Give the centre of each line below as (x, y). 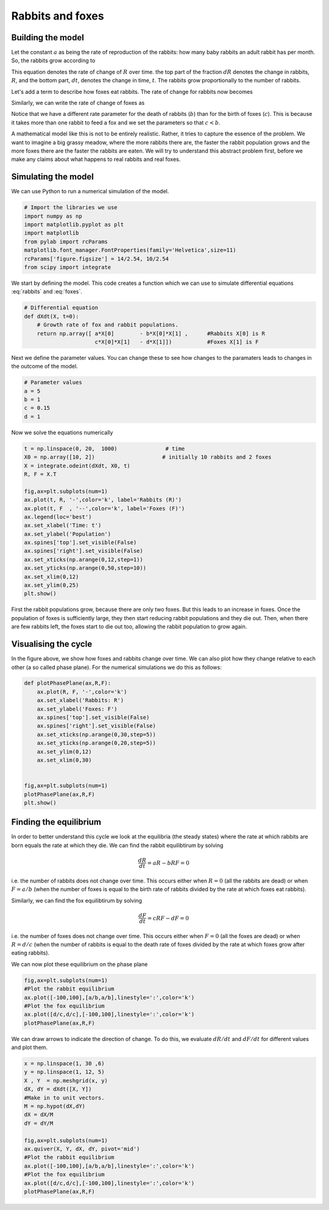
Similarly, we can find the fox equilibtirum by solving (77, 900)
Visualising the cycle (52, 644)
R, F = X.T (40, 474)
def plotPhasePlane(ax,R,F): (68, 683)
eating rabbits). (30, 953)
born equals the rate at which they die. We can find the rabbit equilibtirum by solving (117, 845)
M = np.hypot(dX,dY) (55, 1106)
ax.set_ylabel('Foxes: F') (77, 709)
